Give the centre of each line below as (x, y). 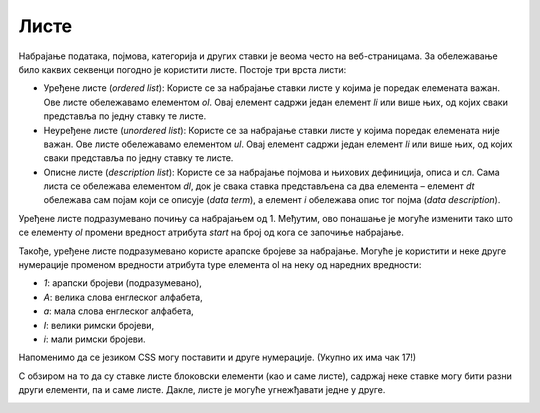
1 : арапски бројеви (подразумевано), (122, 283)
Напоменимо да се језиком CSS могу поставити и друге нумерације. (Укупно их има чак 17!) (217, 357)
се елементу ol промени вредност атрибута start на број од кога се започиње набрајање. (211, 232)
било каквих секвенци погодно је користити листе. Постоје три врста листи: (182, 69)
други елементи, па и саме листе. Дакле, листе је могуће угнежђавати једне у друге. (202, 390)
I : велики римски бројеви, (99, 325)
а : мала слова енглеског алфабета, (118, 311)
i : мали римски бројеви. (94, 339)
